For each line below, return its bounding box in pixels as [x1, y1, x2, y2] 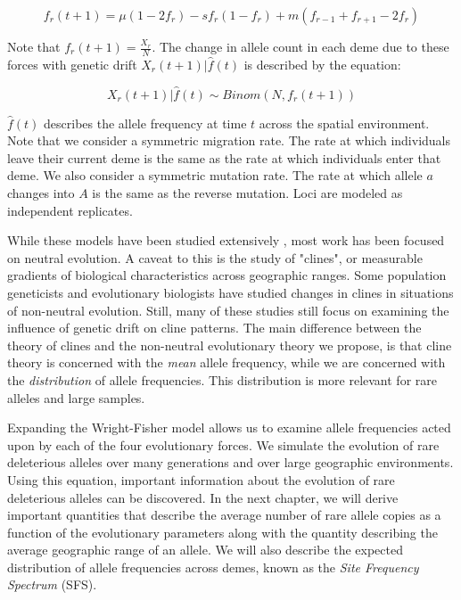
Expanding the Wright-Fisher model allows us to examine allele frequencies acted [7, 418, 451, 437]
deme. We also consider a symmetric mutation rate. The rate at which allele [7, 166, 423, 185]
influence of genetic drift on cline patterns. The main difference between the [7, 318, 422, 337]
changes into [7, 184, 75, 202]
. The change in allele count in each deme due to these [152, 37, 449, 55]
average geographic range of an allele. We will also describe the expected [7, 540, 403, 559]
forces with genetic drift [7, 54, 137, 73]
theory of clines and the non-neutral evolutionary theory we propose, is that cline [7, 335, 452, 354]
